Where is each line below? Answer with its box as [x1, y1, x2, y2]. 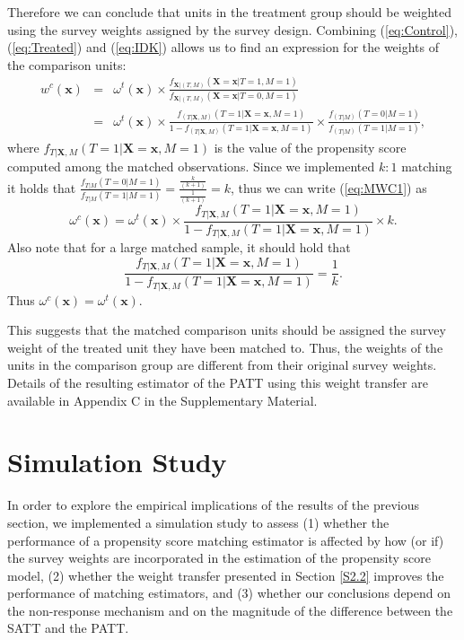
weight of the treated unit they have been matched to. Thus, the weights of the [7, 338, 443, 356]
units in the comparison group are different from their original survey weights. [7, 355, 437, 374]
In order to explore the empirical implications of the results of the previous [7, 495, 420, 514]
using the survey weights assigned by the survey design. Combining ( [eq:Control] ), [7, 20, 458, 39]
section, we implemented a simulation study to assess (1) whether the [7, 513, 390, 531]
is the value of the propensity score [214, 137, 407, 156]
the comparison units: [7, 55, 127, 74]
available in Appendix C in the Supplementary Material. [7, 390, 318, 409]
